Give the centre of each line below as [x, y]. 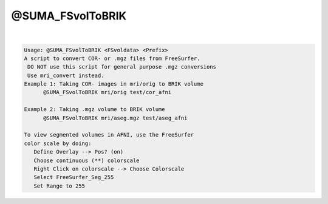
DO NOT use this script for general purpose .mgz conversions [122, 67]
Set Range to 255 [59, 186]
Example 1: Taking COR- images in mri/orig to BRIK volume [114, 84]
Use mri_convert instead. [66, 75]
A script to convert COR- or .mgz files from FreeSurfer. [112, 58]
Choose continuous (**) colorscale [87, 160]
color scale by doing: [58, 143]
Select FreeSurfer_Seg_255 [74, 177]
